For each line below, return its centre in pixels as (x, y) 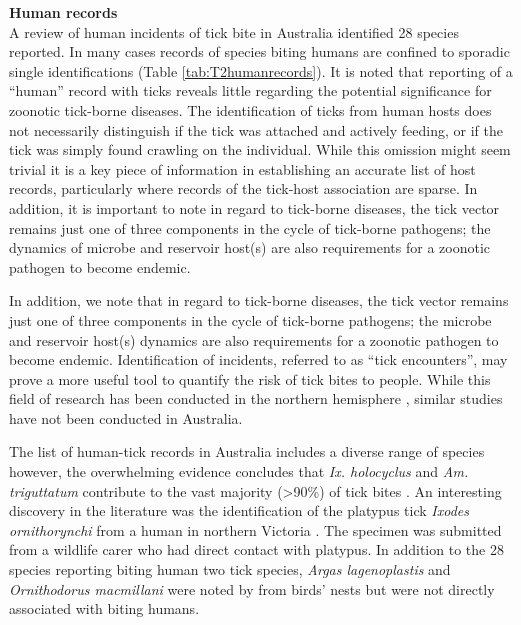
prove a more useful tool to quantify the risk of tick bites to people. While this (250, 378)
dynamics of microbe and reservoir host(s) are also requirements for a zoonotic (250, 247)
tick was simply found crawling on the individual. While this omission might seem (260, 149)
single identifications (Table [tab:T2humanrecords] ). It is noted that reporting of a (261, 70)
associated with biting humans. (104, 608)
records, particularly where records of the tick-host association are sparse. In (243, 188)
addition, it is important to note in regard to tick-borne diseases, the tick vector (254, 207)
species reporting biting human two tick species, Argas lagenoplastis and (230, 569)
